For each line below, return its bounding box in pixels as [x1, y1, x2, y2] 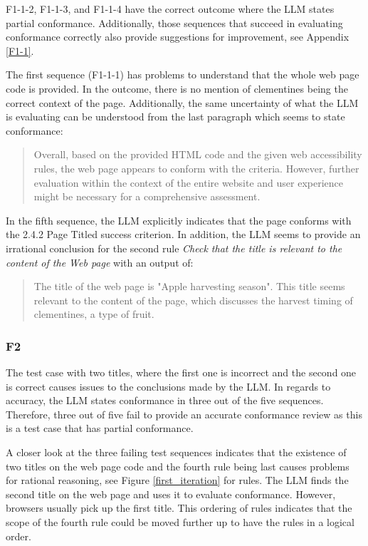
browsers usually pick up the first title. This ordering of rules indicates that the [6, 500, 352, 515]
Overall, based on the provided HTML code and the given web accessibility [33, 147, 362, 162]
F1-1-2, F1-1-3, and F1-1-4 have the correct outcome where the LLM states [6, 1, 335, 16]
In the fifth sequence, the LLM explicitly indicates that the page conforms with [6, 212, 352, 227]
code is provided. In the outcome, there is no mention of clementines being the [6, 81, 348, 96]
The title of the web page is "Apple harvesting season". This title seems [33, 279, 345, 294]
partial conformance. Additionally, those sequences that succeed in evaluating [6, 15, 343, 30]
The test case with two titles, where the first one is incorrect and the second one [6, 365, 357, 380]
